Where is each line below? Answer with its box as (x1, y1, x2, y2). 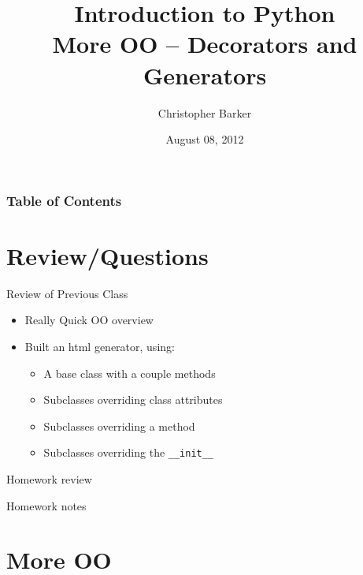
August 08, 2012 (165, 131, 244, 147)
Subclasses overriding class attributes (43, 391, 223, 408)
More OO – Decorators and (52, 28, 357, 60)
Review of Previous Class (6, 285, 128, 301)
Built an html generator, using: (24, 338, 175, 354)
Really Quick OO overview (24, 312, 154, 328)
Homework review (6, 470, 92, 487)
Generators (143, 58, 267, 91)
